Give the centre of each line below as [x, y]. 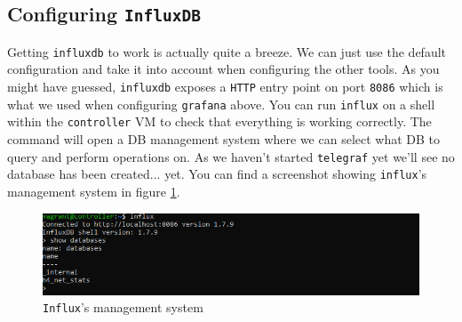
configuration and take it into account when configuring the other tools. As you [223, 69]
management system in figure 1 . [94, 191]
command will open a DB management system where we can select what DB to [224, 139]
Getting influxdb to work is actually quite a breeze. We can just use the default [227, 51]
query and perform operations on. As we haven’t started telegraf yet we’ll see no [231, 156]
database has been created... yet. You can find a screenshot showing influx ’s [217, 174]
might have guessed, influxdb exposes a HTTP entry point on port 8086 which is [225, 87]
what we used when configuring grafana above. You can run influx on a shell [221, 104]
